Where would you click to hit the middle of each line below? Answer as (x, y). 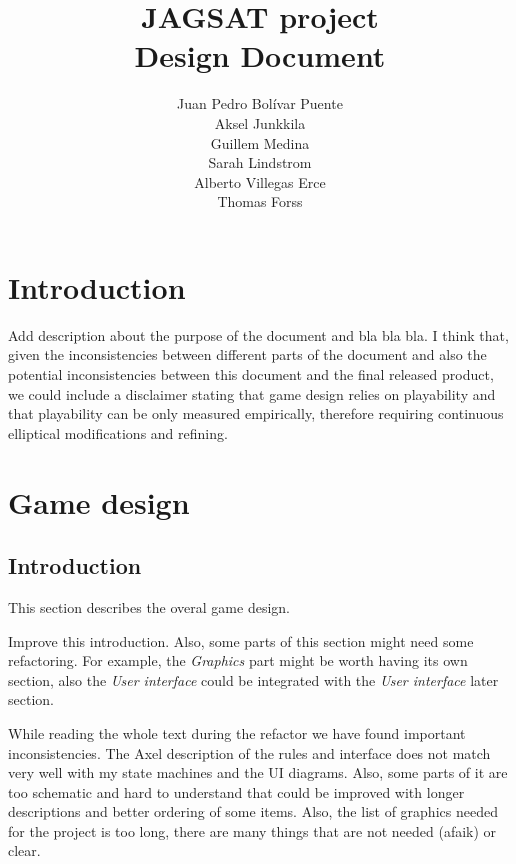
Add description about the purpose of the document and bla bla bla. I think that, (258, 334)
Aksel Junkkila (260, 122)
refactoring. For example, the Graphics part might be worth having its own (238, 660)
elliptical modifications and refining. (118, 432)
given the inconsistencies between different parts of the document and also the (247, 354)
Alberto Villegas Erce (260, 181)
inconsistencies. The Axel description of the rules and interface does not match (249, 752)
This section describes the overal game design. (149, 606)
